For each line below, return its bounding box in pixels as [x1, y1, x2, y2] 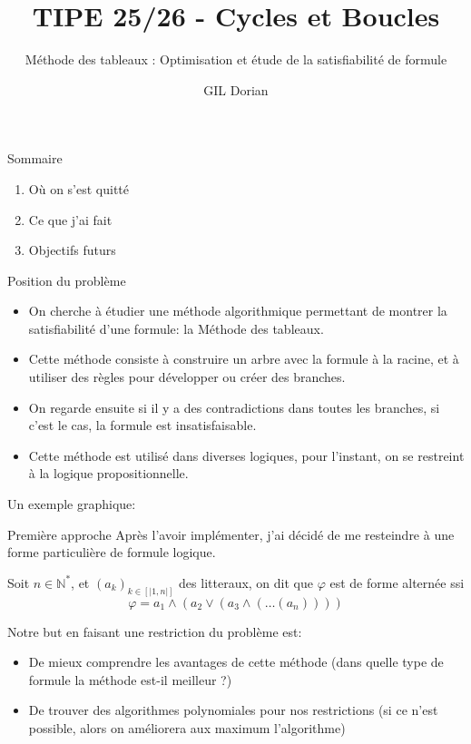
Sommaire [7, 149, 63, 168]
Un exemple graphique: [7, 494, 136, 514]
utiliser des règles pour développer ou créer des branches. [28, 367, 346, 387]
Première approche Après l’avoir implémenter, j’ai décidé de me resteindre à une [7, 524, 455, 543]
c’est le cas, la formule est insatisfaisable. [28, 416, 257, 435]
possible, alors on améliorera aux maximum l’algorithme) [28, 719, 346, 738]
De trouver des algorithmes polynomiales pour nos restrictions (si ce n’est [28, 700, 438, 720]
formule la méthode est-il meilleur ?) [28, 670, 232, 689]
